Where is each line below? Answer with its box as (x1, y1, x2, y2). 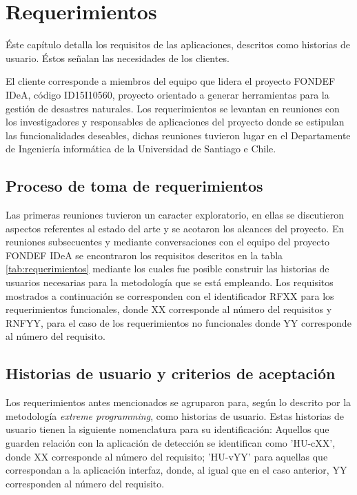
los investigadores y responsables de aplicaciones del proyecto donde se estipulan (6, 114, 345, 129)
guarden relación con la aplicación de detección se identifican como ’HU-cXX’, (6, 436, 336, 449)
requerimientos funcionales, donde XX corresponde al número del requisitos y (6, 302, 332, 316)
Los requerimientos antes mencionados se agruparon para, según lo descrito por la (6, 395, 351, 410)
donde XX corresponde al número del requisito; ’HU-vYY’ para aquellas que (6, 449, 328, 463)
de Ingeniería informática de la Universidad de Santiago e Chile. (6, 141, 276, 156)
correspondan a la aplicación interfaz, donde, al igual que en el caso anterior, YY (6, 463, 347, 477)
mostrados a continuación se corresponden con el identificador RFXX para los (6, 288, 334, 303)
